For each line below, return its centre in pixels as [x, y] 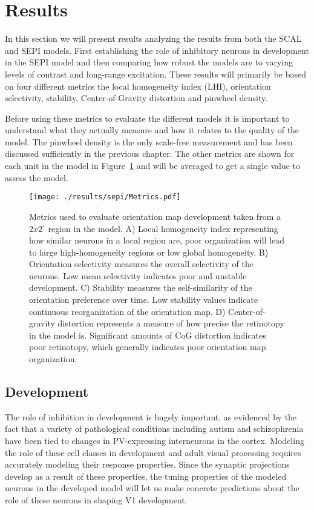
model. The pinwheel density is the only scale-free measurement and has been [149, 141]
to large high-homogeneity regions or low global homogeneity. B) [149, 252]
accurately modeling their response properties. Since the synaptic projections [147, 464]
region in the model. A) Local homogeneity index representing [163, 228]
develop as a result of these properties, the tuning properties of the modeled [146, 476]
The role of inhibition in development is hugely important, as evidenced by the [151, 416]
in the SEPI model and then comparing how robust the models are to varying [149, 62]
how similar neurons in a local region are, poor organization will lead [157, 240]
